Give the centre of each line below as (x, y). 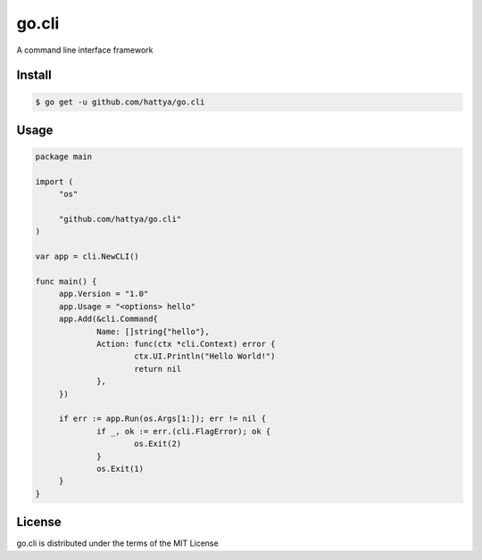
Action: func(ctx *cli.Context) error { (186, 344)
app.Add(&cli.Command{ (108, 319)
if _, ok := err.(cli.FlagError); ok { (184, 431)
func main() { (66, 282)
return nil (158, 369)
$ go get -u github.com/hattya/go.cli (120, 102)
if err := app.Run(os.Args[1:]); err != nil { (162, 419)
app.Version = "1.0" (104, 294)
